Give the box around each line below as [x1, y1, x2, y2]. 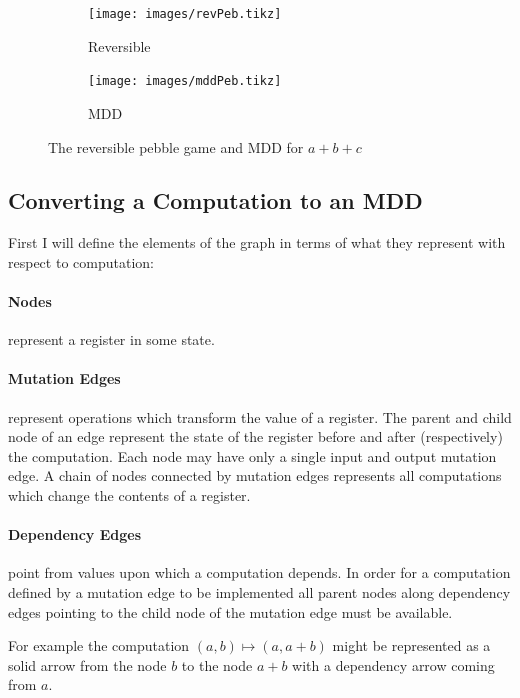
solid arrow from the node [8, 654, 167, 675]
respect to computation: [8, 251, 154, 272]
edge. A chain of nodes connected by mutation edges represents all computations [8, 465, 502, 486]
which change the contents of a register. [8, 485, 251, 506]
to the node [181, 654, 253, 675]
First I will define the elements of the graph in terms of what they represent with [8, 232, 506, 253]
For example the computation [8, 635, 190, 656]
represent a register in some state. [8, 329, 215, 350]
